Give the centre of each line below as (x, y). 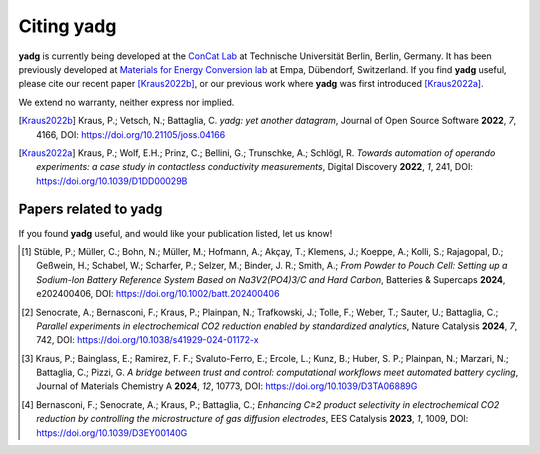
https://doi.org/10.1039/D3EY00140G (112, 432)
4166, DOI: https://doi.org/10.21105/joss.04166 (131, 134)
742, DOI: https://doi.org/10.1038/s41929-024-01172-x (147, 340)
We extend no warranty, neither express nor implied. (126, 102)
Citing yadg (67, 26)
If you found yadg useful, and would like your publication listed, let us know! (175, 233)
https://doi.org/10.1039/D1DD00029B (112, 181)
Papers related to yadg (90, 209)
